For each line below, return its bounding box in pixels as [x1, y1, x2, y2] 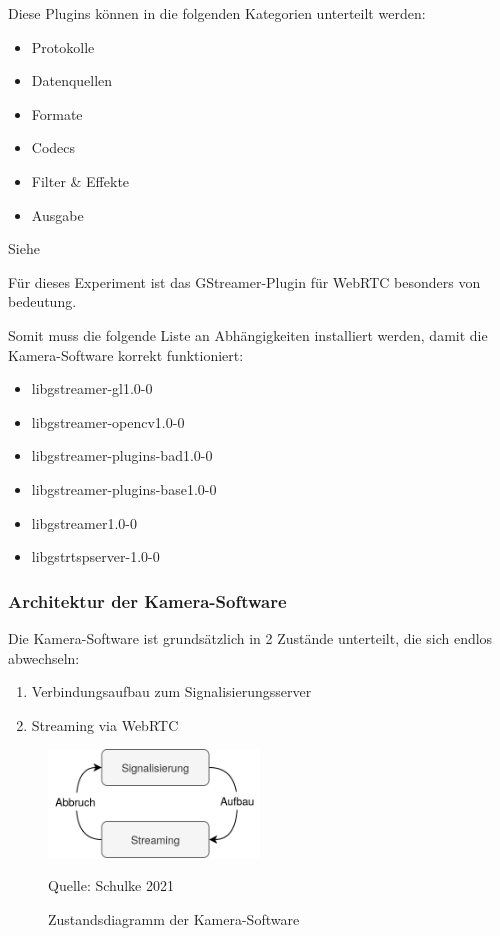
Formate [31, 103, 83, 124]
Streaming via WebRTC [31, 714, 179, 735]
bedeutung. [8, 291, 77, 312]
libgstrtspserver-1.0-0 [31, 546, 160, 567]
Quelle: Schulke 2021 [48, 875, 174, 896]
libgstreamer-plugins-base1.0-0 [31, 478, 217, 499]
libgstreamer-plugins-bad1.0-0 [31, 445, 213, 466]
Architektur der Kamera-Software [8, 588, 287, 613]
